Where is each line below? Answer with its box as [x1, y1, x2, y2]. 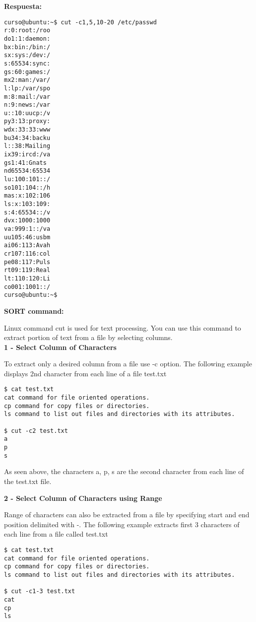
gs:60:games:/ [4, 68, 51, 75]
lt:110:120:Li [4, 275, 51, 282]
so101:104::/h [4, 184, 51, 191]
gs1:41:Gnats [4, 159, 47, 166]
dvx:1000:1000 [4, 217, 51, 224]
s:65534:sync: [4, 60, 51, 67]
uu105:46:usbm [4, 233, 51, 241]
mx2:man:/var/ [4, 76, 51, 84]
